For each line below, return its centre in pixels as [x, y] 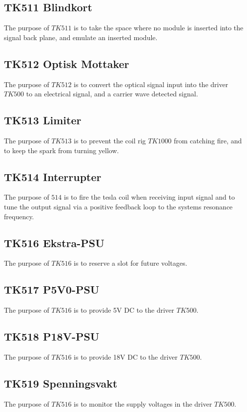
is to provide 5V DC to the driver [124, 310]
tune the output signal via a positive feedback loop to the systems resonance [118, 206]
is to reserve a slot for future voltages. [131, 263]
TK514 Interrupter [53, 176]
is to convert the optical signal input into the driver [151, 84]
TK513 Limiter [43, 120]
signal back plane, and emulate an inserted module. [81, 37]
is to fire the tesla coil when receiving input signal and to [149, 197]
